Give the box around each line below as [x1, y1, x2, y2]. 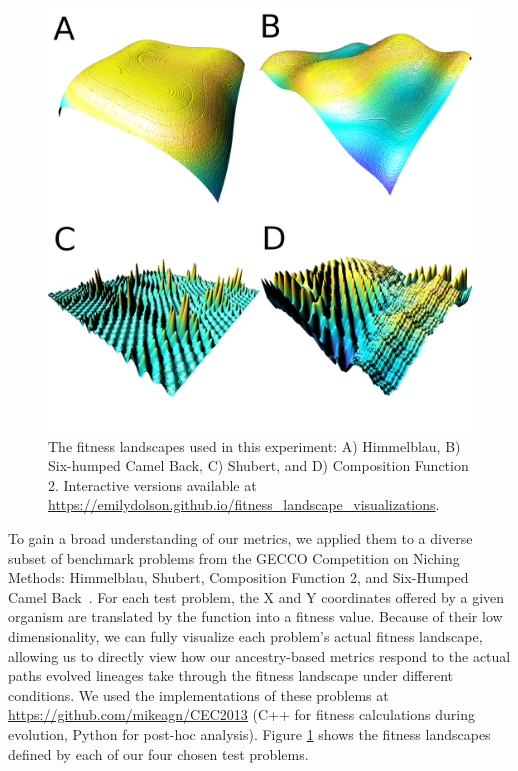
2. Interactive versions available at [48, 474, 257, 495]
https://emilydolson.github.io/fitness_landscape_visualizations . [48, 494, 440, 515]
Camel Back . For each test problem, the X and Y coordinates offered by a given [8, 586, 505, 607]
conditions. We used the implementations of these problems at [8, 684, 389, 705]
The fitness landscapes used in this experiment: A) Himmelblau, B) [48, 435, 461, 456]
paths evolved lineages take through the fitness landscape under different [8, 665, 454, 686]
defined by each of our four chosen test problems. [8, 743, 309, 764]
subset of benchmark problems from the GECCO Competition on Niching [8, 547, 460, 568]
